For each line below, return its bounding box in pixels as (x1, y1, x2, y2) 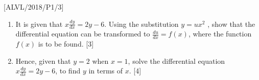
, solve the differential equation (128, 55, 225, 66)
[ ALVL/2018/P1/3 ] (4, 2, 64, 12)
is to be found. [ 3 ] (38, 38, 94, 49)
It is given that (15, 18, 63, 29)
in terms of (88, 65, 123, 76)
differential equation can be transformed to (15, 28, 150, 39)
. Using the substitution (104, 18, 179, 29)
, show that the (207, 18, 255, 29)
